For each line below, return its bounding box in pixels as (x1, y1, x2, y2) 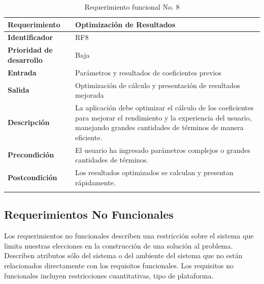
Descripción (8, 117, 50, 128)
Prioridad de (8, 45, 53, 55)
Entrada (8, 67, 37, 77)
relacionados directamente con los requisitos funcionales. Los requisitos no (4, 260, 234, 270)
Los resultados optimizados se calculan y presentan (75, 167, 234, 178)
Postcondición (8, 172, 57, 182)
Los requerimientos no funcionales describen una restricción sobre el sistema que (4, 230, 254, 241)
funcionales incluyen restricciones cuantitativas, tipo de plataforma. (4, 270, 214, 280)
